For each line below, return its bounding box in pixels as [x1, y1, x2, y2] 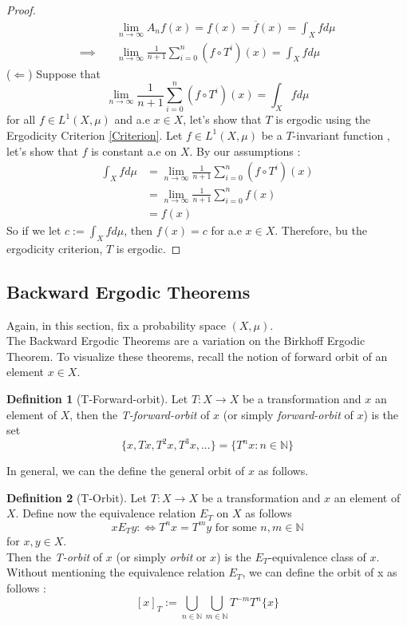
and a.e [114, 111, 150, 128]
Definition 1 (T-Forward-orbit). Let [6, 390, 188, 406]
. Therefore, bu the [275, 222, 367, 238]
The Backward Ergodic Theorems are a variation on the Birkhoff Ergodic [6, 332, 366, 349]
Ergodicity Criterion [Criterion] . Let [6, 126, 183, 143]
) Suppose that [28, 65, 101, 81]
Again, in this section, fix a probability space [6, 316, 226, 333]
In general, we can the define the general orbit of [6, 462, 245, 479]
